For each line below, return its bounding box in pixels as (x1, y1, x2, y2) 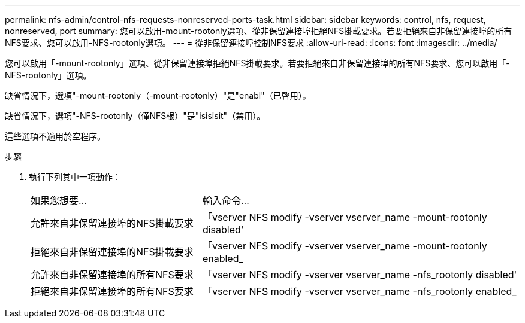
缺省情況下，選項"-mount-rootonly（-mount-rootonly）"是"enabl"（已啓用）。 (5, 90, 311, 100)
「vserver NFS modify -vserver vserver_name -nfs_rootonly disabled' (202, 269, 517, 281)
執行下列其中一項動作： (29, 172, 121, 182)
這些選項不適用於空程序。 (5, 131, 105, 141)
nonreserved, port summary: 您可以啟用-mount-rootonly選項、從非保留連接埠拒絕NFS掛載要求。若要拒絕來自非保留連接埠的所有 (5, 26, 512, 36)
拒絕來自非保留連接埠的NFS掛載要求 (31, 246, 194, 258)
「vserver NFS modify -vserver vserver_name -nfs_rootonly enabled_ (202, 285, 517, 297)
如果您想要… (31, 194, 87, 206)
